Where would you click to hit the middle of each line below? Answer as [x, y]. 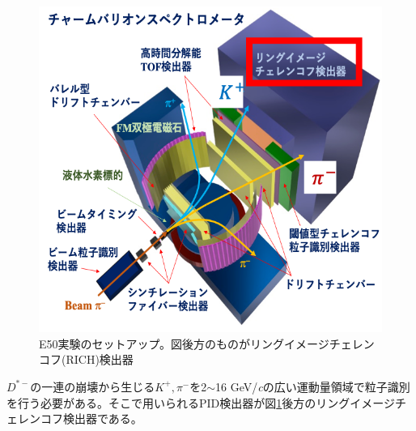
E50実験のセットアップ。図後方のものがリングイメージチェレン [207, 343]
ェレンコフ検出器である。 [74, 418]
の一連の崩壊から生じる [93, 386]
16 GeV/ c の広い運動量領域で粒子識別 [313, 386]
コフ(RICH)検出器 [86, 359]
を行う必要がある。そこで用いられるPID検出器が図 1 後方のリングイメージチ [207, 402]
